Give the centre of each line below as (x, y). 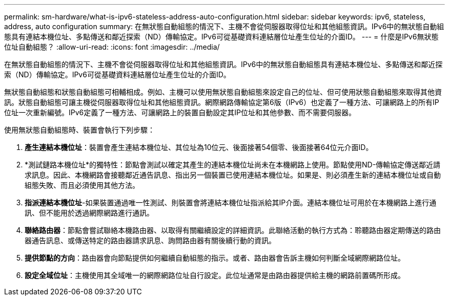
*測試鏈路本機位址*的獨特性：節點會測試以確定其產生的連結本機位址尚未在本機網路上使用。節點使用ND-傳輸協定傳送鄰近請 (233, 165)
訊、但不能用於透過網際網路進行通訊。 (89, 213)
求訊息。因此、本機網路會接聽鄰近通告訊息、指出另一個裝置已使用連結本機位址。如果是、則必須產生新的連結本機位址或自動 (233, 175)
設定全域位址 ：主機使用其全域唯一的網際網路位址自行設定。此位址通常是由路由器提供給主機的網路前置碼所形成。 (215, 275)
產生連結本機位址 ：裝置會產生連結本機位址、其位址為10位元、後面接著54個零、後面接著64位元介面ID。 (199, 147)
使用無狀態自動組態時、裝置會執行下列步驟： (79, 130)
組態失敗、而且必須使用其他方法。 (82, 185)
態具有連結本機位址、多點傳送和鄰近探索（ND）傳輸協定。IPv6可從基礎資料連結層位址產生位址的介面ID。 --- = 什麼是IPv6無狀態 (221, 37)
